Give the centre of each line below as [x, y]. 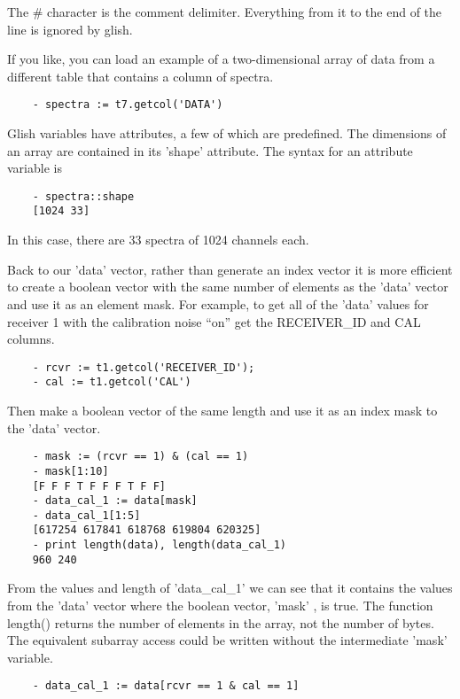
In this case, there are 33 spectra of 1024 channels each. [158, 240]
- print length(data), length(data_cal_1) [159, 545]
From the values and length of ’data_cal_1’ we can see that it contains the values [230, 588]
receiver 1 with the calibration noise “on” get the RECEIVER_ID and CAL [214, 321]
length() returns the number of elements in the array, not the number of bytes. [221, 622]
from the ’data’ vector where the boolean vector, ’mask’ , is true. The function [220, 606]
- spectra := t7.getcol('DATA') [128, 105]
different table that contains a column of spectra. [140, 76]
